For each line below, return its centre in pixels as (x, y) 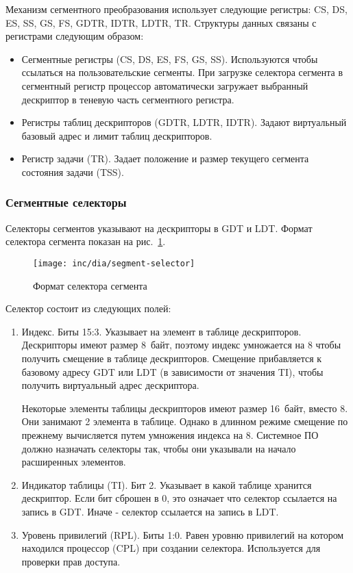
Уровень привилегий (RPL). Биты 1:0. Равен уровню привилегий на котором (183, 534)
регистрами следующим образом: (75, 36)
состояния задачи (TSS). (73, 171)
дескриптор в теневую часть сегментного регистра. (128, 99)
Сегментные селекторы (66, 202)
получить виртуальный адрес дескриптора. (110, 385)
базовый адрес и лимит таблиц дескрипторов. (117, 135)
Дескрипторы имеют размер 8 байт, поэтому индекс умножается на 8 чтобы (181, 345)
